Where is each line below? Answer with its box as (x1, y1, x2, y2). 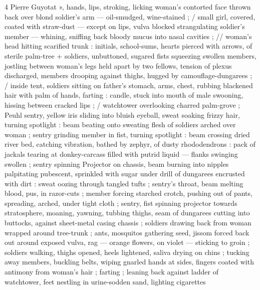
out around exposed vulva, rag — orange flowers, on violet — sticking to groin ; (5, 237, 250, 247)
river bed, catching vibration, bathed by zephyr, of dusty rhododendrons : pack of (5, 139, 255, 149)
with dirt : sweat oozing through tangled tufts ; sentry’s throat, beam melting (5, 178, 243, 188)
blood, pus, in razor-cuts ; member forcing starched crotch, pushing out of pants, (5, 188, 252, 198)
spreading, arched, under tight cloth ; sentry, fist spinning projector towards (5, 197, 237, 208)
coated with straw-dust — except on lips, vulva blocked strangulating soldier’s (5, 21, 245, 32)
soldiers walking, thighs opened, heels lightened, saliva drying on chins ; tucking (5, 246, 249, 257)
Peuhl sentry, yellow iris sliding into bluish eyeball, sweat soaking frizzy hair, (5, 109, 240, 120)
